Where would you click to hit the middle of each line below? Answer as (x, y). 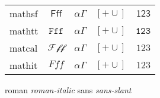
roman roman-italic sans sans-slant (68, 90)
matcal (24, 48)
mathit (24, 65)
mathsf (24, 13)
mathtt (24, 31)
